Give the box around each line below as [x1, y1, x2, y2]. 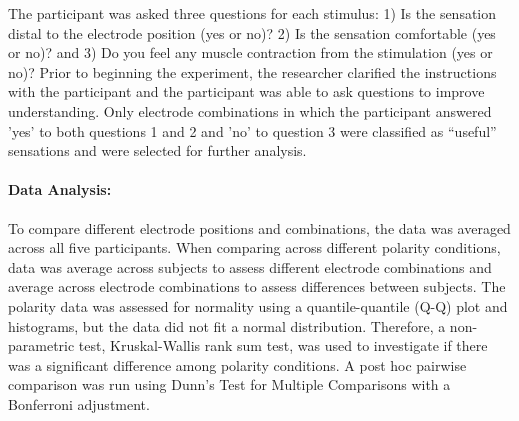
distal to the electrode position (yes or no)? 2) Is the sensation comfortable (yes [8, 22, 496, 43]
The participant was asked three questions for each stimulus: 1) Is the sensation [8, 3, 497, 23]
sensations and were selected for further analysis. [8, 140, 307, 161]
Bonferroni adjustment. [8, 393, 150, 414]
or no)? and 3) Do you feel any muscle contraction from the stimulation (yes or [8, 42, 493, 63]
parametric [8, 335, 75, 356]
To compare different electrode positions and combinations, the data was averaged [8, 217, 511, 238]
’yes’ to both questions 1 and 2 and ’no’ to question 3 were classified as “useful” [8, 120, 497, 141]
